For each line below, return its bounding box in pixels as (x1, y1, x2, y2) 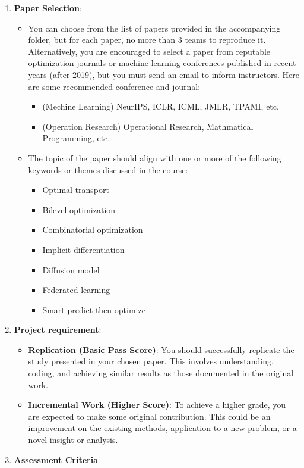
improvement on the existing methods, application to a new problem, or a (28, 422, 297, 434)
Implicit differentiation (42, 243, 125, 255)
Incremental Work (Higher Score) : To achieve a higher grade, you (28, 398, 286, 411)
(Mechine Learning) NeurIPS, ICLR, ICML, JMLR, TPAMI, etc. (42, 100, 279, 113)
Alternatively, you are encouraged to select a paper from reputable (28, 45, 271, 57)
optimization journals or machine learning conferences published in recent (28, 57, 296, 69)
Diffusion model (42, 263, 100, 276)
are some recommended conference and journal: (28, 80, 201, 92)
